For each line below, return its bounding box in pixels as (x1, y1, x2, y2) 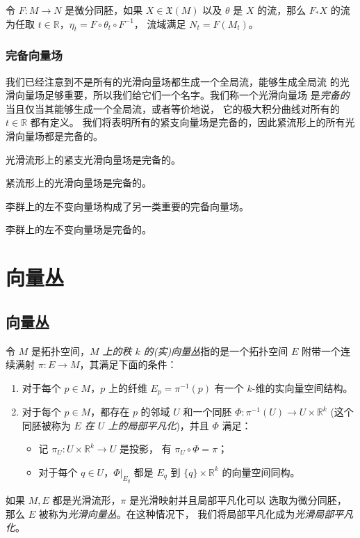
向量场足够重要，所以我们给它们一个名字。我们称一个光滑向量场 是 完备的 (15, 88, 350, 102)
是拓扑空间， (31, 343, 90, 358)
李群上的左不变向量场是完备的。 (6, 222, 152, 237)
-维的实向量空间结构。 (252, 380, 353, 395)
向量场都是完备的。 (15, 128, 103, 143)
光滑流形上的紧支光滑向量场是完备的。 (6, 152, 181, 166)
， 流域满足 (133, 16, 186, 31)
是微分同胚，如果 (65, 3, 143, 17)
